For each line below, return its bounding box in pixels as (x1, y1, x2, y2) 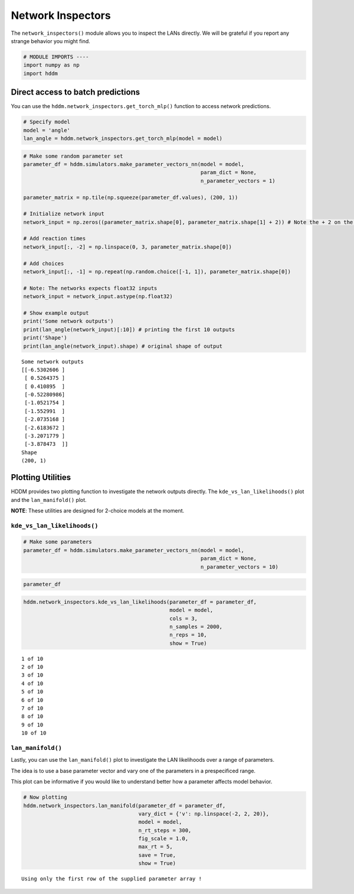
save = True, (138, 851, 176, 859)
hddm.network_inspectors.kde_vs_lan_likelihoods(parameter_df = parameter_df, (23, 598, 257, 605)
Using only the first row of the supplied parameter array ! (21, 876, 202, 882)
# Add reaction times (23, 235, 86, 242)
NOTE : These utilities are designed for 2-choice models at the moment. (11, 507, 185, 514)
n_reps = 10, (169, 632, 207, 638)
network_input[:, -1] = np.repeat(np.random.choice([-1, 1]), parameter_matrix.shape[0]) (23, 269, 291, 275)
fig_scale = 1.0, (138, 836, 189, 842)
